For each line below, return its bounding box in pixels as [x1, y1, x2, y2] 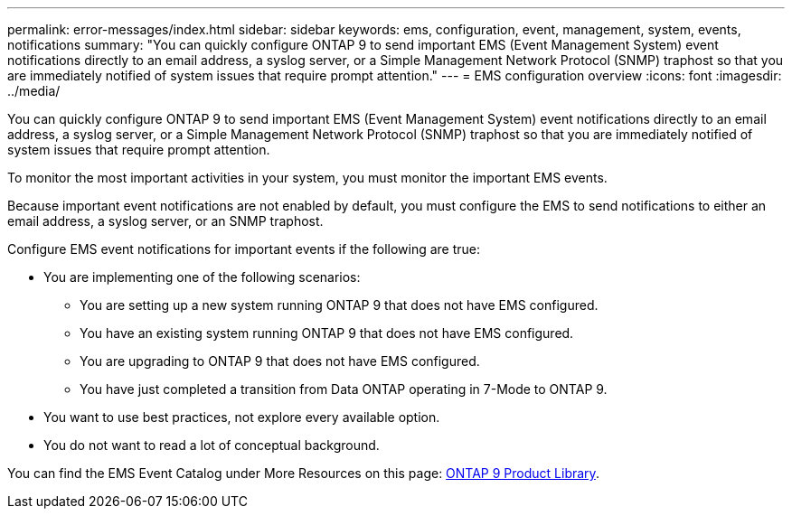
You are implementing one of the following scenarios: [43, 269, 361, 285]
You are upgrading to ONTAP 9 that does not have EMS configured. [80, 353, 480, 369]
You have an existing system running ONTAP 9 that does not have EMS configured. [80, 325, 574, 341]
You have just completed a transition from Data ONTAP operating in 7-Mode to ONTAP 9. [80, 381, 608, 397]
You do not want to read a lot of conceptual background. [43, 437, 380, 453]
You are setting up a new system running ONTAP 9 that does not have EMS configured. [80, 297, 599, 313]
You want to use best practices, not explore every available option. [43, 409, 440, 425]
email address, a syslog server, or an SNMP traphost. [7, 213, 324, 229]
